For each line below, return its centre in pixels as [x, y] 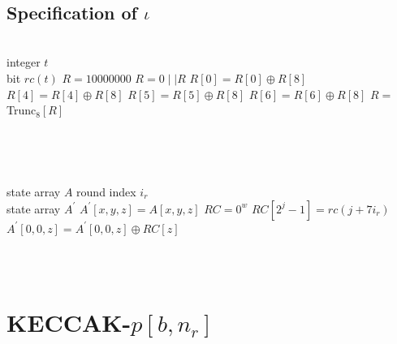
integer [24, 62]
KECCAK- [69, 322]
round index [106, 191]
